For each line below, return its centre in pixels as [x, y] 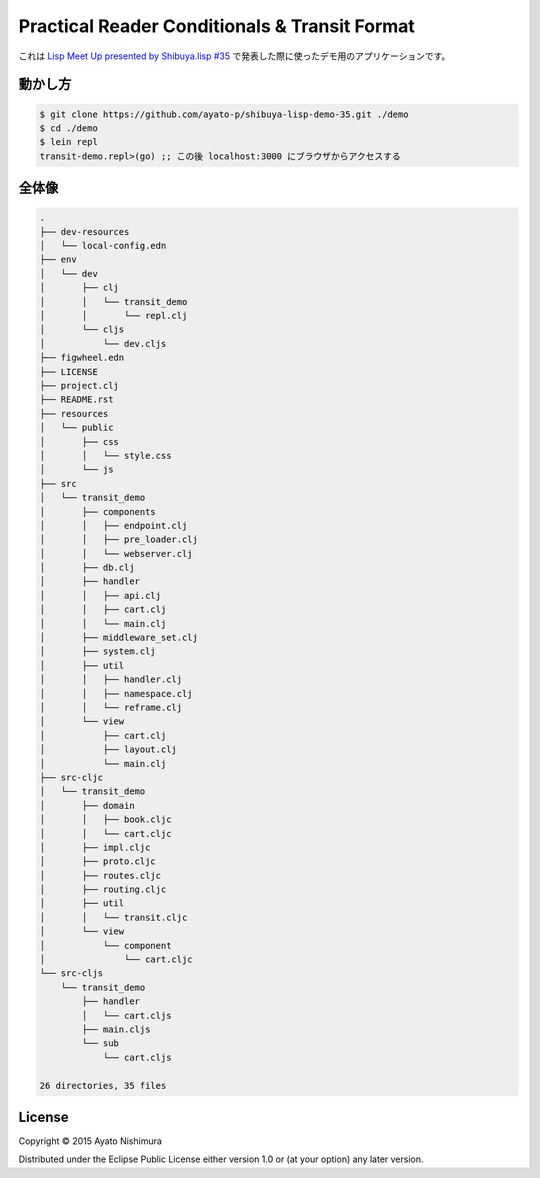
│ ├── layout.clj [108, 749]
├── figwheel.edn [82, 358]
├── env [58, 259]
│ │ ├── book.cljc [105, 819]
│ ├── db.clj [87, 568]
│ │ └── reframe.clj [111, 707]
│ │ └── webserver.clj [116, 553]
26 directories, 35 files [103, 1085]
